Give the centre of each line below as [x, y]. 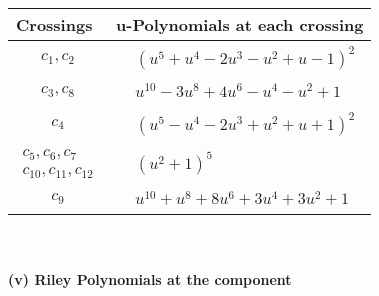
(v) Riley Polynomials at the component [150, 279]
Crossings [54, 24]
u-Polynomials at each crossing [240, 24]
